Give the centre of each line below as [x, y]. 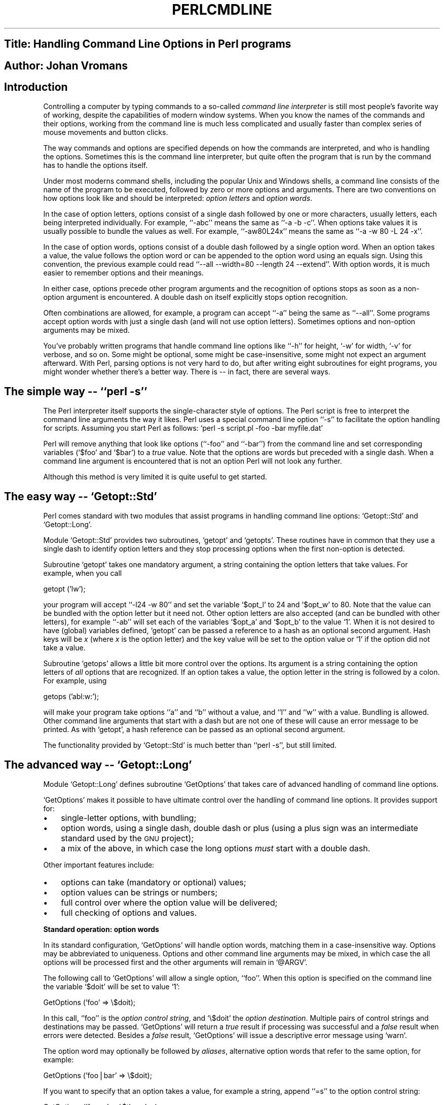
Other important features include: [99, 865]
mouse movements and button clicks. [106, 132]
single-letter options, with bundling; [129, 818]
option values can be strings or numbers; [139, 892]
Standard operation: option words [101, 929]
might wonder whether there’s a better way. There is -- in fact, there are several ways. [187, 372]
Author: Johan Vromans [66, 65]
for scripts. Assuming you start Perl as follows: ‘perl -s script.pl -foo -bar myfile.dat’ [183, 428]
